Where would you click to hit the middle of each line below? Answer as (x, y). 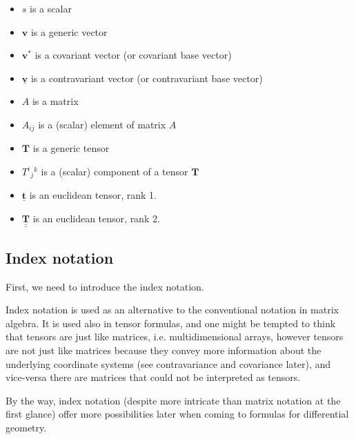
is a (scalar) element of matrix (102, 124)
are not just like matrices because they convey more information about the (164, 350)
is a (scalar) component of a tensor (115, 172)
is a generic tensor (71, 148)
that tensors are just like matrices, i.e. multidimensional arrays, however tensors (175, 336)
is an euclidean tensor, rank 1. (93, 195)
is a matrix (55, 101)
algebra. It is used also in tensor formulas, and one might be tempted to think (171, 323)
